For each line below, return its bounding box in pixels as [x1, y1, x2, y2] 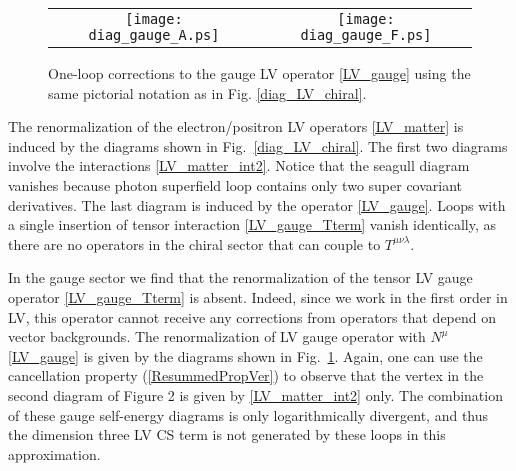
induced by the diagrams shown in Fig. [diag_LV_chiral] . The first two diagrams [8, 135, 508, 156]
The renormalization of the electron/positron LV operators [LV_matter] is [8, 116, 464, 137]
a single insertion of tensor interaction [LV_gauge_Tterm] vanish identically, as [8, 214, 497, 235]
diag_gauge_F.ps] [300, 27, 432, 43]
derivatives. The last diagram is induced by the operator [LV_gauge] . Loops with [8, 194, 506, 215]
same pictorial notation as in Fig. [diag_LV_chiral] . [48, 82, 367, 103]
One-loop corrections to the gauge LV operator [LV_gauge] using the [48, 63, 471, 83]
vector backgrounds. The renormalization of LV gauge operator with [8, 326, 426, 347]
